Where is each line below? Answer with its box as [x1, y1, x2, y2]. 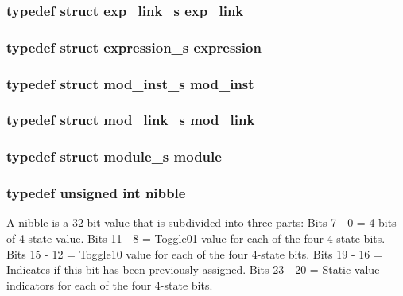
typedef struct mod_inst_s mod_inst [6, 73, 254, 93]
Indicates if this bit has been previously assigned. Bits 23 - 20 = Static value [6, 261, 380, 278]
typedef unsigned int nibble [6, 183, 186, 203]
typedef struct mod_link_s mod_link [6, 110, 255, 130]
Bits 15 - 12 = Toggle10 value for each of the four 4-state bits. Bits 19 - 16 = [6, 245, 382, 262]
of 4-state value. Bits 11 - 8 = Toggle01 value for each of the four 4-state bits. [6, 230, 386, 247]
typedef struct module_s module [6, 146, 222, 166]
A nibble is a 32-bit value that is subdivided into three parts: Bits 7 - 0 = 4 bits [6, 214, 397, 231]
